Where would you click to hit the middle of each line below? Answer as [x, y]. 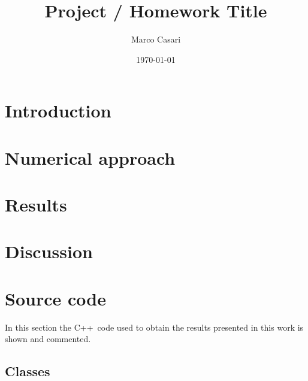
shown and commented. [48, 339]
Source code [55, 298]
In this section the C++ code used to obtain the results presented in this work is [154, 327]
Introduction [58, 111]
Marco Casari [156, 39]
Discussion [49, 251]
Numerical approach [90, 157]
